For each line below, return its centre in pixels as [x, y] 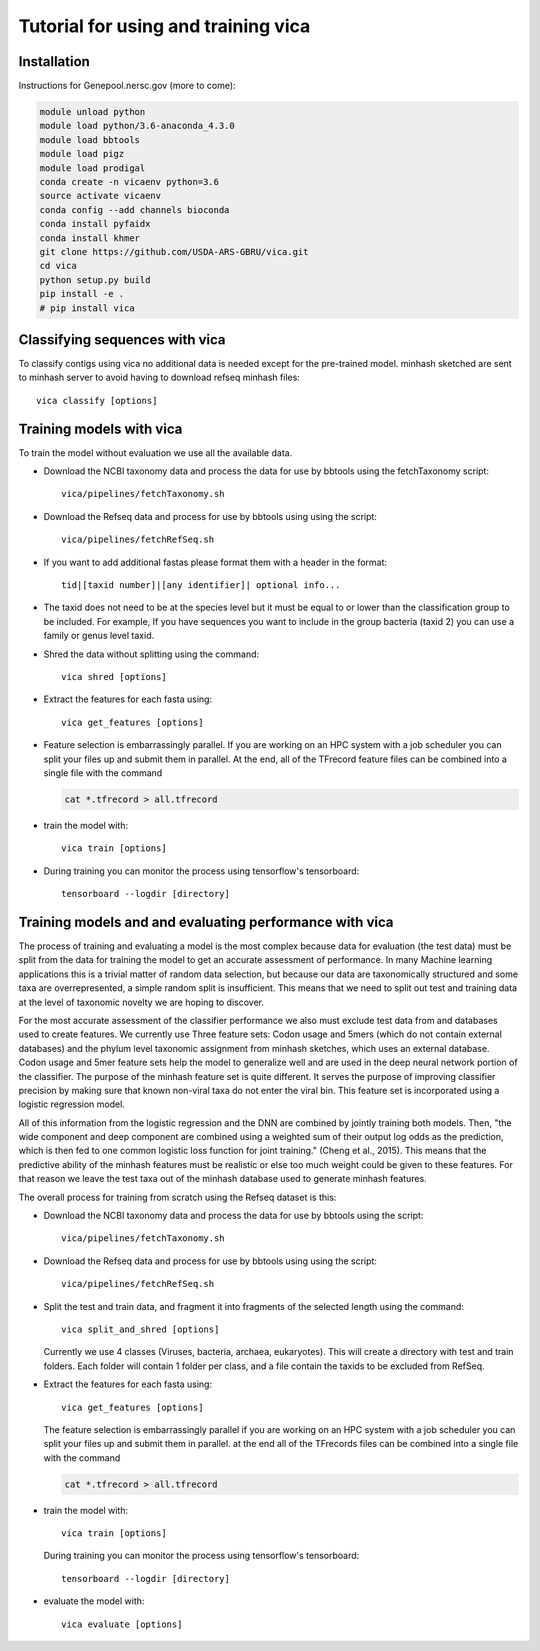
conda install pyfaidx [95, 224]
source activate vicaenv [100, 196]
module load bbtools [89, 139]
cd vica [58, 266]
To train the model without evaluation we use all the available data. [155, 452]
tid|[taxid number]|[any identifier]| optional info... [201, 585]
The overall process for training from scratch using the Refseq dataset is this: [177, 1197]
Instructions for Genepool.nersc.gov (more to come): [127, 86]
